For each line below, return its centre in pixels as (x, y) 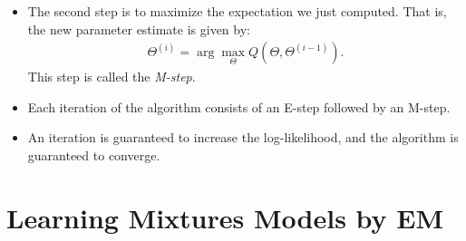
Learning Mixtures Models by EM (225, 217)
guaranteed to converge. (94, 155)
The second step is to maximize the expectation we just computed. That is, (237, 11)
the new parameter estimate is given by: (139, 29)
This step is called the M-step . (112, 77)
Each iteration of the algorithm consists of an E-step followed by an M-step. (239, 106)
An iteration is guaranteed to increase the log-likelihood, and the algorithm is (243, 137)
